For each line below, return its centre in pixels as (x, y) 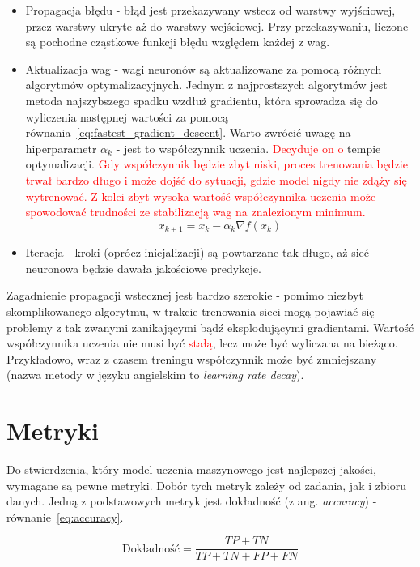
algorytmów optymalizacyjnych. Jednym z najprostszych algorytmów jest (206, 85)
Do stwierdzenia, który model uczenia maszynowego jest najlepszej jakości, (191, 469)
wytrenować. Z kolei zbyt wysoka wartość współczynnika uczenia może (201, 196)
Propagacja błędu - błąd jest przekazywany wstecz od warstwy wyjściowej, (210, 10)
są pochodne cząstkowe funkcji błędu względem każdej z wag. (178, 42)
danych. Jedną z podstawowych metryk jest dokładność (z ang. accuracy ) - (192, 501)
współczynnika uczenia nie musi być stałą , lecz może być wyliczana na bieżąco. (202, 343)
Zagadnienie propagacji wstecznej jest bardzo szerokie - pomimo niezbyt (185, 295)
